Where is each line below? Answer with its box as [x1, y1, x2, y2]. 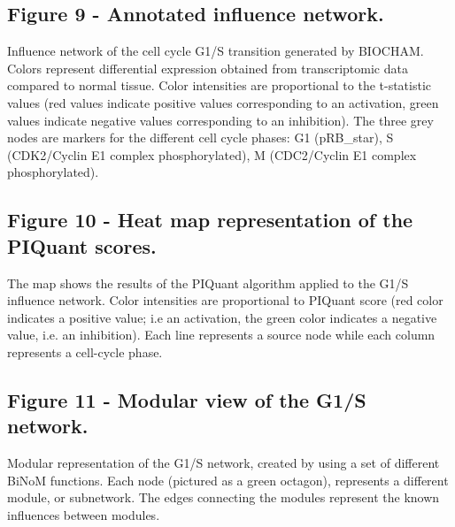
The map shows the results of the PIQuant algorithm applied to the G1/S [7, 273, 409, 292]
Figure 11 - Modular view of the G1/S [7, 386, 366, 413]
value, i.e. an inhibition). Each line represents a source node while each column [7, 325, 436, 344]
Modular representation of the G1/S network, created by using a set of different [7, 454, 440, 472]
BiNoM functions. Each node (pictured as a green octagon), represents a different [7, 470, 449, 489]
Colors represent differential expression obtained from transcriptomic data [7, 58, 408, 77]
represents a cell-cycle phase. [7, 342, 163, 361]
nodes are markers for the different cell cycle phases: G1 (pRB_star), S [7, 128, 394, 147]
